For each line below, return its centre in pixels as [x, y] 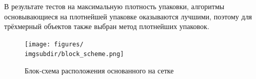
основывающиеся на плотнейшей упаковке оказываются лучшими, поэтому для [128, 16]
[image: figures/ [54, 44]
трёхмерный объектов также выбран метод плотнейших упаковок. [107, 26]
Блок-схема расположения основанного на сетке [99, 71]
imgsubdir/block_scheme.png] [74, 54]
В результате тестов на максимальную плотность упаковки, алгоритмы [114, 6]
